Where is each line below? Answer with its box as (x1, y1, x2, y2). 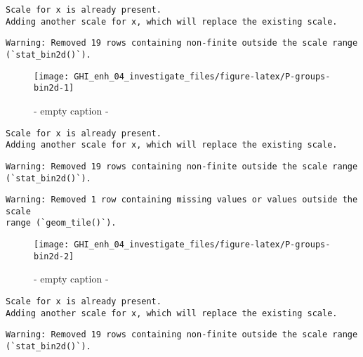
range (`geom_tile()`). (6, 218, 117, 228)
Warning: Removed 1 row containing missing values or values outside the (6, 195, 358, 205)
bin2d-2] (34, 251, 74, 261)
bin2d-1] (34, 83, 74, 93)
